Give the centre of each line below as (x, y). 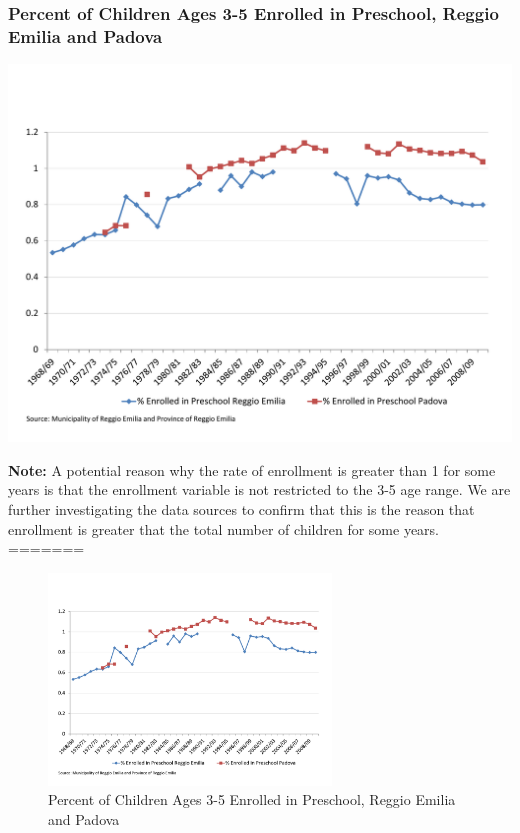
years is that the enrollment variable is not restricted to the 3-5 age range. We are (259, 489)
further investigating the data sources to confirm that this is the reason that (241, 508)
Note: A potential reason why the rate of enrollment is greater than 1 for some (252, 469)
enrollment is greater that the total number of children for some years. (223, 528)
